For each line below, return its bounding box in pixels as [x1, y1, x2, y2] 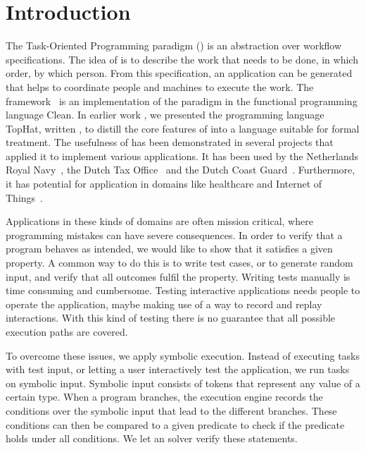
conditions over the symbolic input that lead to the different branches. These [6, 403, 337, 418]
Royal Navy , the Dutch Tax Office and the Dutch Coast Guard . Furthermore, [6, 162, 355, 177]
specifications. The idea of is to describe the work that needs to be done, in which [6, 51, 358, 66]
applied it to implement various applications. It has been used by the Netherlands [6, 148, 358, 163]
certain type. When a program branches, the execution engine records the [6, 389, 323, 404]
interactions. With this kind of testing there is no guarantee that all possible [6, 310, 336, 325]
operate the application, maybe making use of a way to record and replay [6, 296, 322, 311]
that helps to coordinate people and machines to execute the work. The [6, 79, 314, 94]
